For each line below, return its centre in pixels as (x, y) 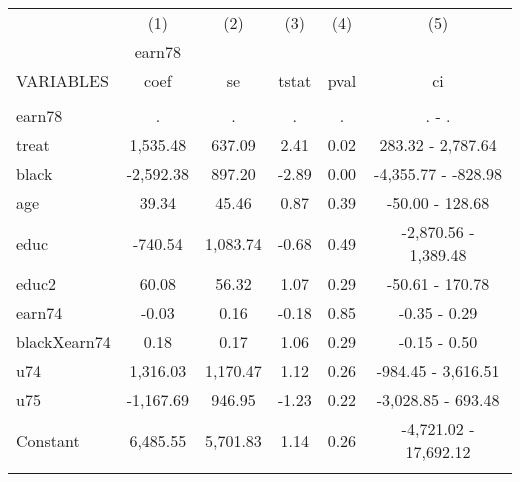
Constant (48, 440)
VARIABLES (62, 80)
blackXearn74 (63, 341)
